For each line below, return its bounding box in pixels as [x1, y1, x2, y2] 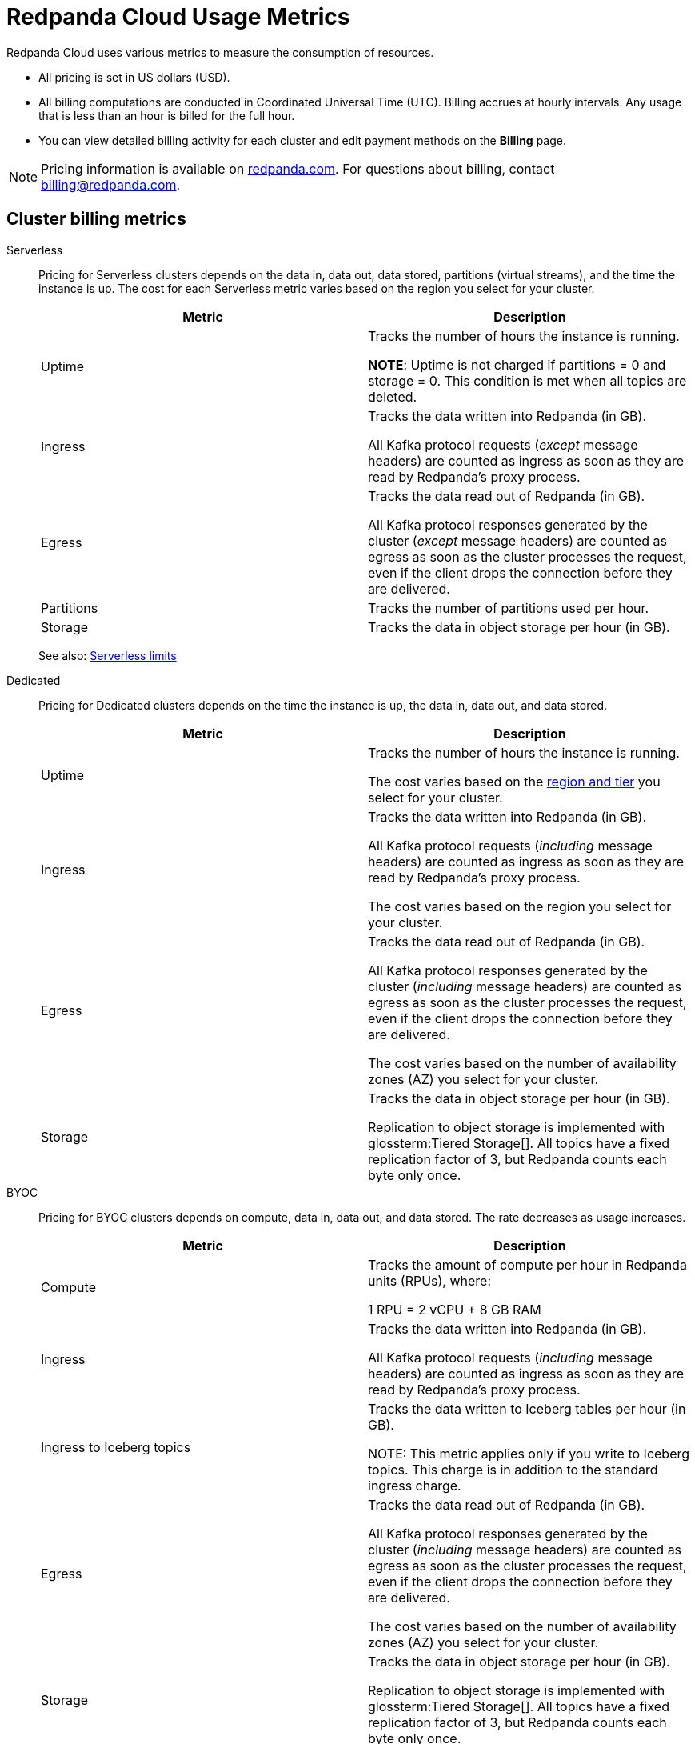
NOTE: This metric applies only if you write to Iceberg [368, 1445, 690, 1462]
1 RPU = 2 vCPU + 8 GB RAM [368, 1301, 541, 1318]
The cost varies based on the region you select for [368, 898, 672, 914]
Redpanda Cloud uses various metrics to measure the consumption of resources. [6, 45, 434, 59]
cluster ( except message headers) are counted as [368, 532, 667, 549]
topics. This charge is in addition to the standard [368, 1461, 658, 1478]
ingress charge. [368, 1477, 461, 1494]
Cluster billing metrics [6, 209, 186, 230]
